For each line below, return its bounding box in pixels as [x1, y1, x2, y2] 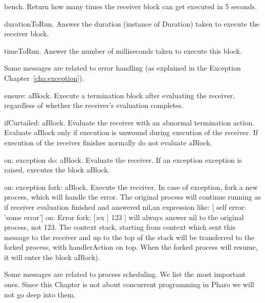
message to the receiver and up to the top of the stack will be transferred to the [4, 231, 255, 242]
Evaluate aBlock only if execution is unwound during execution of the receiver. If [4, 127, 258, 138]
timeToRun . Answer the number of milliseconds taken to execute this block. [4, 45, 242, 56]
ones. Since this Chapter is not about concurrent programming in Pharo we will [4, 279, 254, 290]
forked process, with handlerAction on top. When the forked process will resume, [4, 242, 258, 252]
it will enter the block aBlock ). [4, 251, 100, 262]
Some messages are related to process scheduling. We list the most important [4, 269, 246, 279]
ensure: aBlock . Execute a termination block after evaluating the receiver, [4, 90, 235, 100]
